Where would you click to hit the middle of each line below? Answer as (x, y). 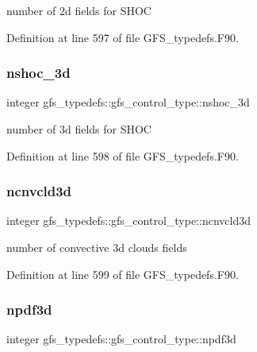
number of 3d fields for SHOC (79, 129)
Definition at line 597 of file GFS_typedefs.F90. (123, 37)
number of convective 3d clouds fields (97, 247)
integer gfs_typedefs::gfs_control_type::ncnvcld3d (128, 220)
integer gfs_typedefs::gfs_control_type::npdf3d (121, 339)
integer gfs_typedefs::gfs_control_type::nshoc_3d (128, 102)
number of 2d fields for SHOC (79, 10)
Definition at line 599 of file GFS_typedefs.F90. (123, 274)
